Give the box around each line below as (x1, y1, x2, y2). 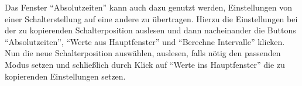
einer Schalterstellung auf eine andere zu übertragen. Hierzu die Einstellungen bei (5, 12, 298, 25)
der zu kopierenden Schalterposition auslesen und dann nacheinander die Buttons (5, 24, 296, 36)
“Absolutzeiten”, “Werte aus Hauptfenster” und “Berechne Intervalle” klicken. (5, 35, 285, 47)
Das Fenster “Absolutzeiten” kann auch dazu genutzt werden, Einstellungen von (5, 1, 292, 13)
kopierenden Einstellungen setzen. (5, 70, 126, 82)
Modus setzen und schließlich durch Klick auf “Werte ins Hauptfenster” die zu (5, 58, 285, 70)
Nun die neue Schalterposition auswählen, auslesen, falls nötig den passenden (5, 47, 281, 59)
